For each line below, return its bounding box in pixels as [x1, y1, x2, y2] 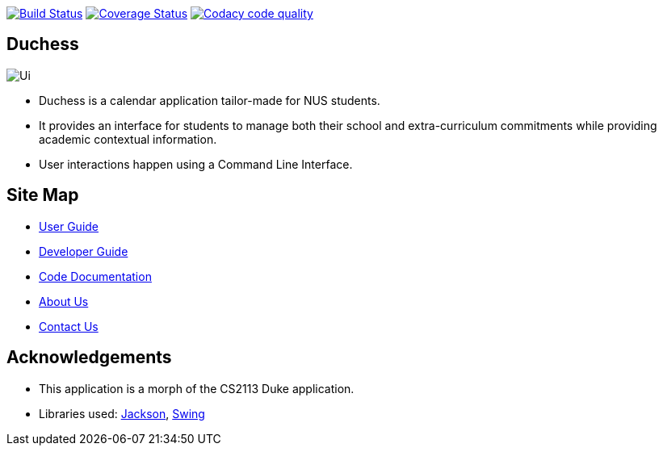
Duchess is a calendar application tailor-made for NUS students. [39, 93, 380, 107]
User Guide [39, 219, 99, 233]
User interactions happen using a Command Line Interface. [39, 157, 353, 171]
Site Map [6, 185, 79, 206]
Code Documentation [39, 269, 152, 283]
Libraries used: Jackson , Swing [39, 406, 205, 421]
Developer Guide [39, 244, 128, 258]
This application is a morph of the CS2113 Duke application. [39, 381, 355, 395]
